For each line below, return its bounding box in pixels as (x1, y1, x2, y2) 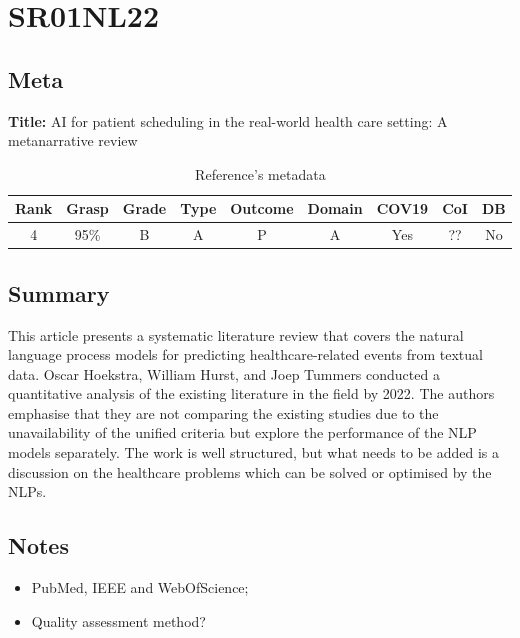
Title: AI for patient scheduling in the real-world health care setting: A (8, 110, 448, 131)
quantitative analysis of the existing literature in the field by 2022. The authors (8, 383, 495, 404)
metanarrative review (8, 130, 138, 151)
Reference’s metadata (195, 163, 326, 184)
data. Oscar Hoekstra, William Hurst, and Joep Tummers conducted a (8, 363, 440, 384)
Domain (307, 198, 363, 219)
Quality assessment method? (31, 610, 206, 631)
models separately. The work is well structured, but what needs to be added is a (8, 442, 499, 463)
